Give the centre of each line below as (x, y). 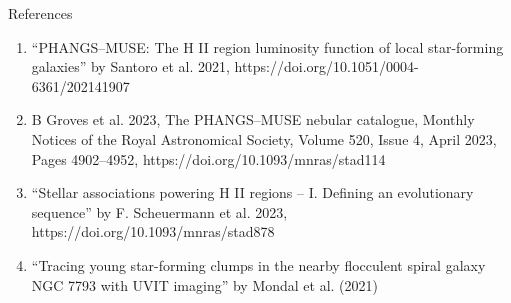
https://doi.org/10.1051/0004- (326, 66)
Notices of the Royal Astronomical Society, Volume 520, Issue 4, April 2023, (264, 138)
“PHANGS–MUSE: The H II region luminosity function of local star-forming (267, 46)
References (40, 13)
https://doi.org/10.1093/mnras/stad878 (153, 231)
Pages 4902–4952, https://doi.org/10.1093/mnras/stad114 (208, 158)
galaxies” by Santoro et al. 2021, (130, 66)
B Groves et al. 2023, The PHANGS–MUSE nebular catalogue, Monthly (253, 119)
